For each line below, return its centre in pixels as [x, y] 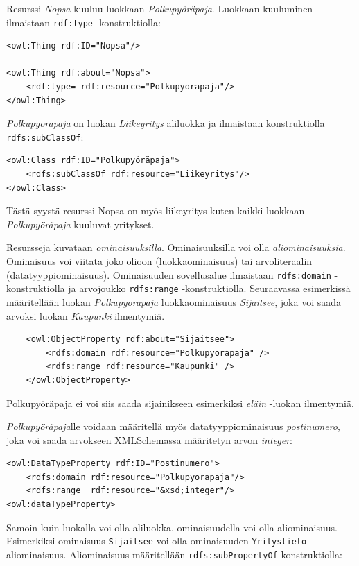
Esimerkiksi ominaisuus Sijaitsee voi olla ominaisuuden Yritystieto [157, 541]
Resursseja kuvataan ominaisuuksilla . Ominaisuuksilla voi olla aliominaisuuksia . [176, 247]
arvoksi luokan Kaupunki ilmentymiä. [86, 315]
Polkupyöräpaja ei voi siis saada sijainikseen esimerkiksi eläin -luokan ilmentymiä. [180, 403]
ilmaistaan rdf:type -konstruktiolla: [84, 22]
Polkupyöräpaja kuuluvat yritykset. [80, 224]
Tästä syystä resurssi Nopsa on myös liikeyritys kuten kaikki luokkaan [156, 211]
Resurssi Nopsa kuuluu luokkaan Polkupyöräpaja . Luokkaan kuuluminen [160, 8]
